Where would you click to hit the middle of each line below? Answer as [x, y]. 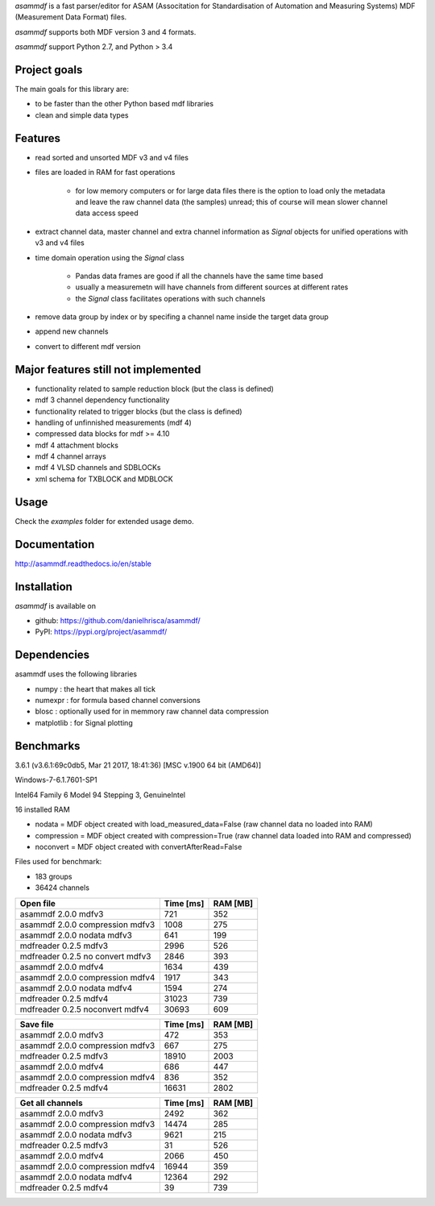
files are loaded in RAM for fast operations [105, 173]
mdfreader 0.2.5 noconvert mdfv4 [84, 1009]
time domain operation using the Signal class [110, 257]
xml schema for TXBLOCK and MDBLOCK [104, 479]
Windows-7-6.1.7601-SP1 [56, 780]
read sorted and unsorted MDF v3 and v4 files [112, 157]
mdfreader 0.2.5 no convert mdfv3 [85, 956]
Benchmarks [48, 746]
